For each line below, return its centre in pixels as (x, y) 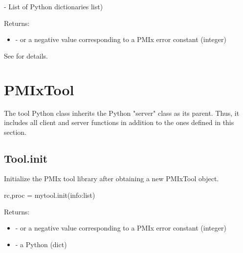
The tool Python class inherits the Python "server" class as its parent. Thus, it (122, 113)
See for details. (26, 55)
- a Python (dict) (41, 244)
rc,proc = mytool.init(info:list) (50, 195)
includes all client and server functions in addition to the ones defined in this (119, 122)
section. (15, 132)
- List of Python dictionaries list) (54, 6)
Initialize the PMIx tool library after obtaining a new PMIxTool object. (111, 179)
